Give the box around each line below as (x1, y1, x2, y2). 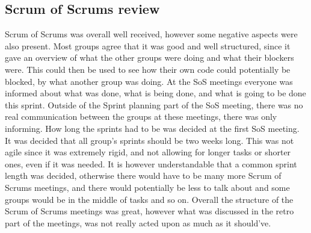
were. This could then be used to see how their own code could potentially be (5, 63, 291, 75)
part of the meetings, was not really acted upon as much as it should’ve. (5, 216, 271, 229)
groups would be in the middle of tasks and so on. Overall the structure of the (5, 193, 294, 205)
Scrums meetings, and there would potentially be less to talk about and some (5, 181, 290, 193)
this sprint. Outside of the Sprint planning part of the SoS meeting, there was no (5, 98, 303, 111)
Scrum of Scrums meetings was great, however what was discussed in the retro (5, 205, 294, 217)
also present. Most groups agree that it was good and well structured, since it (5, 39, 291, 52)
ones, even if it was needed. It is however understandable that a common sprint (5, 157, 297, 170)
